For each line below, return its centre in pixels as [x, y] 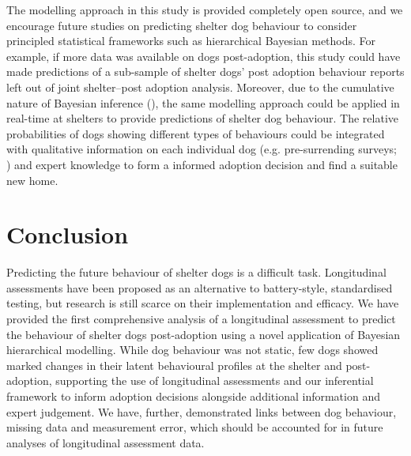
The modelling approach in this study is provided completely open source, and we [205, 9]
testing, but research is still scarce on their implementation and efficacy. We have [203, 303]
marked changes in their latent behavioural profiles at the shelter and [174, 365]
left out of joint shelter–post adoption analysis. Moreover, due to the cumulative [200, 87]
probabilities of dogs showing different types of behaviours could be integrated [196, 133]
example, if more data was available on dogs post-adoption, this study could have [204, 56]
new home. [32, 180]
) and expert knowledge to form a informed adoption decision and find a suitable [202, 164]
